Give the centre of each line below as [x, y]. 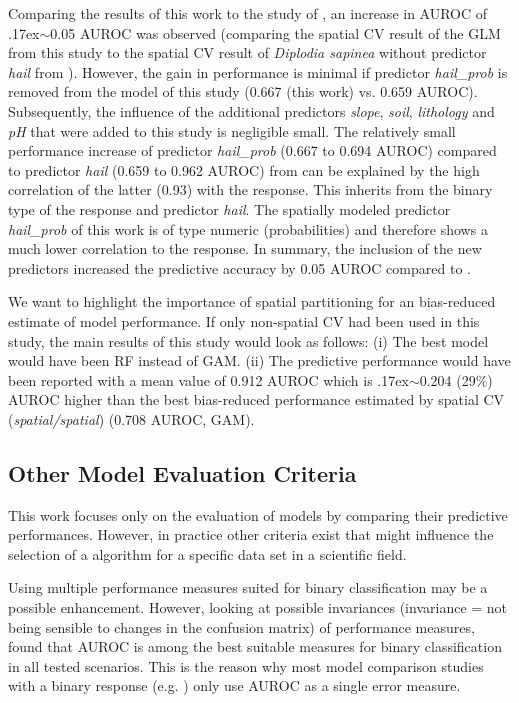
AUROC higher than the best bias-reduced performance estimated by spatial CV [256, 399]
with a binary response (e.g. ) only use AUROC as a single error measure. [234, 685]
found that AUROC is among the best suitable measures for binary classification [255, 646]
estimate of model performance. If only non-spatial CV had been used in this [244, 320]
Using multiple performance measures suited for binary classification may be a [248, 587]
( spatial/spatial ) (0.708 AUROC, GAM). [131, 418]
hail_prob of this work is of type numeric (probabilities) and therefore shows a [248, 228]
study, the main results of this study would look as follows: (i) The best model [248, 340]
